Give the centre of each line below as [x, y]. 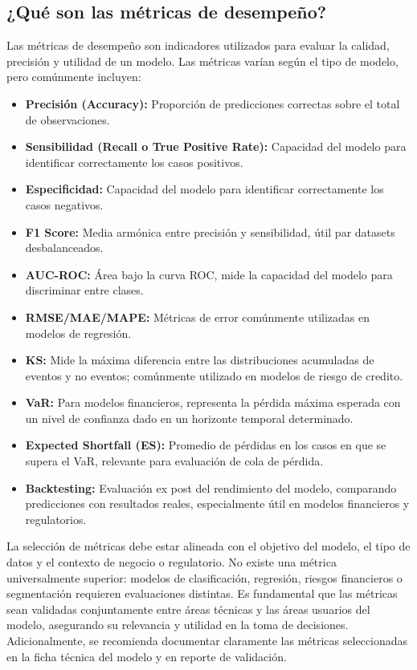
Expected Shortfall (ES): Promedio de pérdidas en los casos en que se [206, 445]
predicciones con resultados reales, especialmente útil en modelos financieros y [217, 504]
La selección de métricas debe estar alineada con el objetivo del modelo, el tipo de [208, 546]
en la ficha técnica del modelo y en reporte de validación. [147, 656]
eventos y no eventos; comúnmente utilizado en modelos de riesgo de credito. [214, 375]
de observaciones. [67, 119]
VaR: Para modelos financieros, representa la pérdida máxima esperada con [213, 402]
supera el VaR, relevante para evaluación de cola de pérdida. [174, 461]
